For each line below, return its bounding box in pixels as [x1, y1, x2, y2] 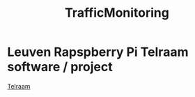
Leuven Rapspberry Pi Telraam [7, 44, 189, 60]
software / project [7, 59, 113, 75]
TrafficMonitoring [65, 5, 169, 21]
